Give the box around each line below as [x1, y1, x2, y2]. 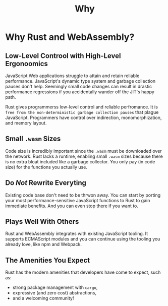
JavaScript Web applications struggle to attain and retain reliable [5, 73, 140, 79]
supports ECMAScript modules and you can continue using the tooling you [5, 236, 160, 242]
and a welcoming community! [12, 295, 74, 301]
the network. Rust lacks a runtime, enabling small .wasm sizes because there [5, 153, 163, 159]
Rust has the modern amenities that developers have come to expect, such [5, 269, 161, 275]
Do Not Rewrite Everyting [5, 178, 87, 187]
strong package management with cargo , [12, 284, 98, 290]
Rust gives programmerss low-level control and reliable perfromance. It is [5, 104, 158, 110]
